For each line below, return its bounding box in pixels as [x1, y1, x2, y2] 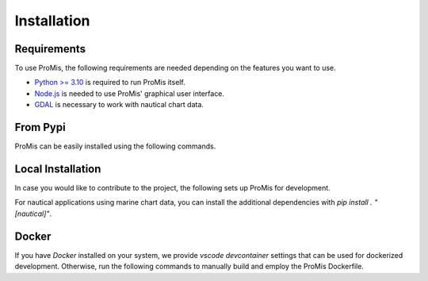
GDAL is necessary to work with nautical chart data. [34, 100, 204, 110]
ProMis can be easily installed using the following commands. [14, 141, 216, 151]
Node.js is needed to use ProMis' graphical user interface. [34, 88, 225, 98]
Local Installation [14, 162, 101, 175]
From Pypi [14, 121, 67, 134]
